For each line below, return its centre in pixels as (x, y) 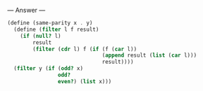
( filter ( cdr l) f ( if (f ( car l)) (85, 49)
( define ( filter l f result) (56, 29)
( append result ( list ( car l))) (149, 55)
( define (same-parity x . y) (50, 23)
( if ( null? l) (41, 36)
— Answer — (26, 10)
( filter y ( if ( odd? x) (48, 69)
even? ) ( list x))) (85, 81)
